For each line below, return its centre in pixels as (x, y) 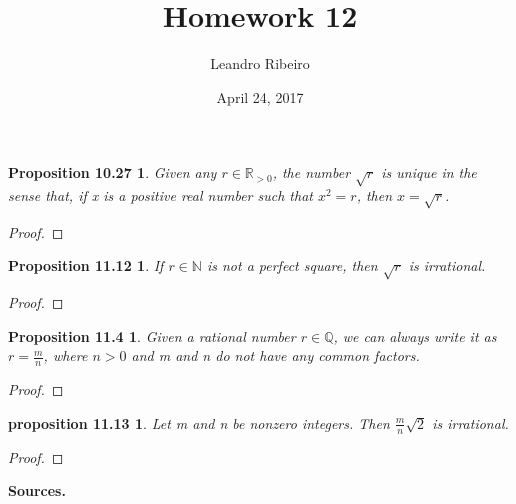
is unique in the (429, 172)
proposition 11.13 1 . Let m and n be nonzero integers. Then (199, 422)
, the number (311, 172)
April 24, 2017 (260, 96)
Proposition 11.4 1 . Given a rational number (152, 335)
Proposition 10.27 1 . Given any (112, 172)
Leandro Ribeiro (260, 63)
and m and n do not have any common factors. (275, 355)
